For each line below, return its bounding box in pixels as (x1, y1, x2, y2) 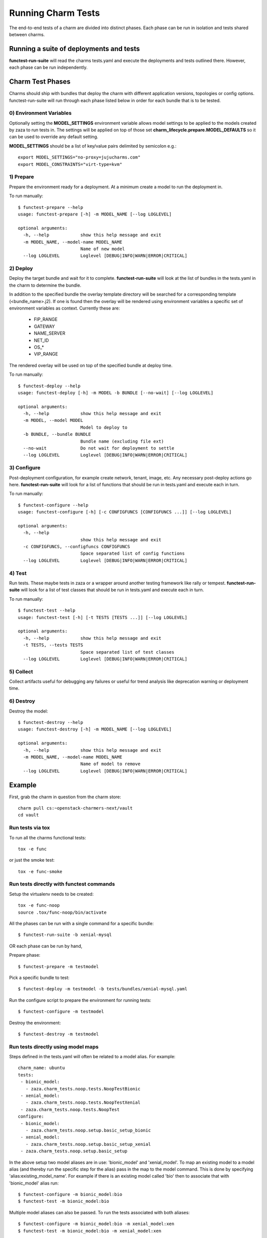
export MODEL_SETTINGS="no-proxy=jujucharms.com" (18, 155, 141, 160)
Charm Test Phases (9, 77, 71, 86)
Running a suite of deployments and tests (9, 45, 140, 53)
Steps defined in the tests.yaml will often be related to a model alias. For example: (9, 1054, 176, 1060)
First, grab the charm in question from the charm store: (9, 794, 121, 800)
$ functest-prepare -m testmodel (18, 964, 99, 969)
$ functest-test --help (18, 608, 76, 614)
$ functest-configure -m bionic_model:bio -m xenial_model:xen (18, 1221, 175, 1227)
